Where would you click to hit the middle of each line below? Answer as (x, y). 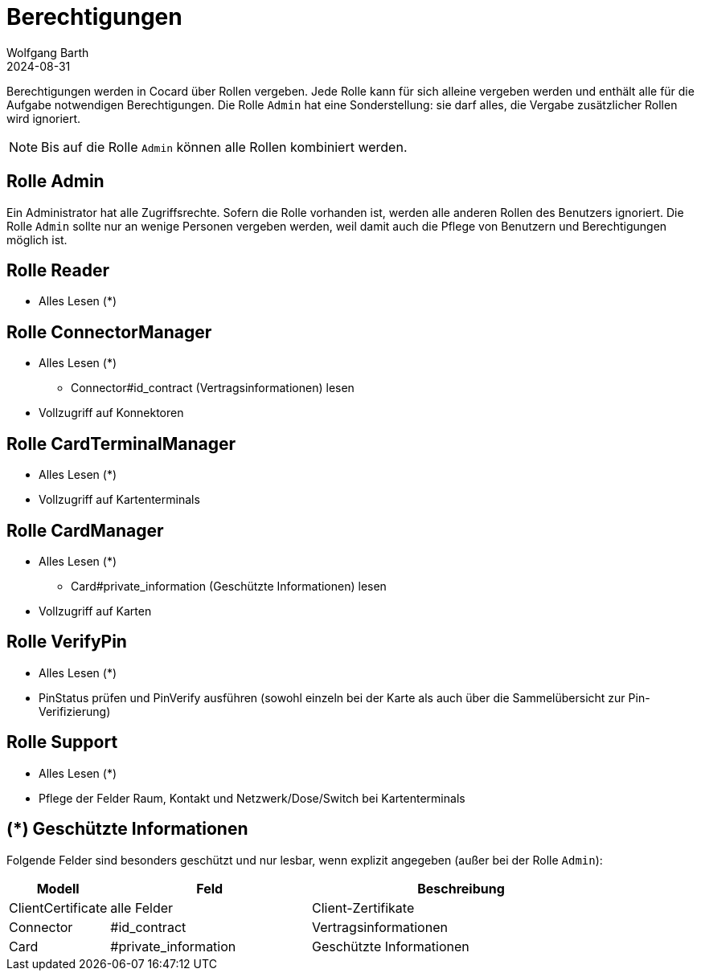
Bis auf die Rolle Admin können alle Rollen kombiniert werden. (224, 147)
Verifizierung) (75, 711)
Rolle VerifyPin (67, 642)
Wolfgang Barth (48, 52)
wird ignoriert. (44, 118)
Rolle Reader (58, 271)
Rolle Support (62, 742)
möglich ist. (37, 239)
